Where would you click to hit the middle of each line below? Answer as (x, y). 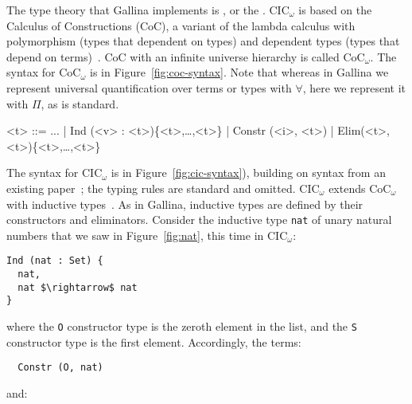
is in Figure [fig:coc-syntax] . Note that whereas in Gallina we (239, 72)
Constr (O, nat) (60, 368)
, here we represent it (354, 87)
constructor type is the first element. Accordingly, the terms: (154, 341)
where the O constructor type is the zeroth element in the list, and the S (182, 326)
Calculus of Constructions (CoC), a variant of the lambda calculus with (181, 25)
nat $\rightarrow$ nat (78, 287)
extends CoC (360, 188)
